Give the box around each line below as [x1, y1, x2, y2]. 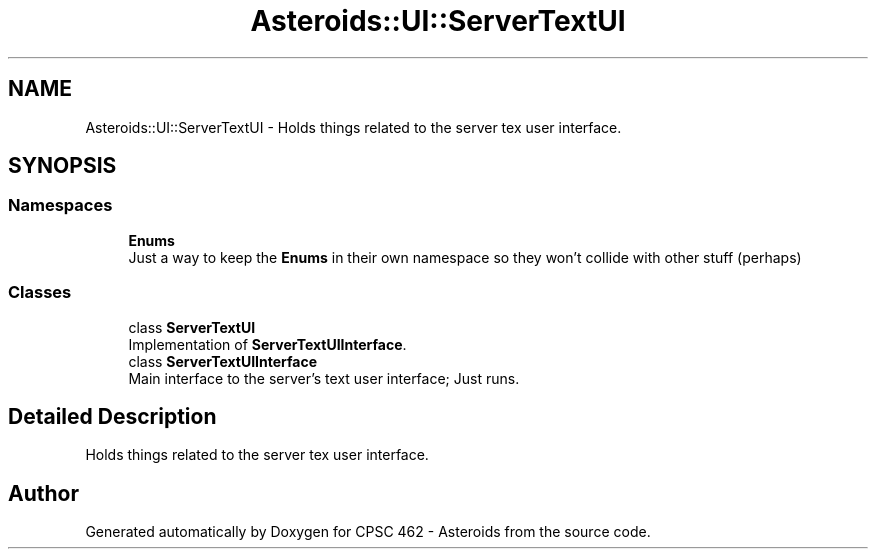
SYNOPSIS [8, 153, 117, 179]
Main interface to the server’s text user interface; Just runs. [128, 369, 520, 387]
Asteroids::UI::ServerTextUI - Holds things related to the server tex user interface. [85, 118, 622, 136]
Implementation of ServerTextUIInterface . [128, 335, 407, 353]
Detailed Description [8, 403, 217, 429]
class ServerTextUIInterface [128, 352, 318, 370]
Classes [8, 282, 72, 303]
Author [8, 480, 79, 506]
